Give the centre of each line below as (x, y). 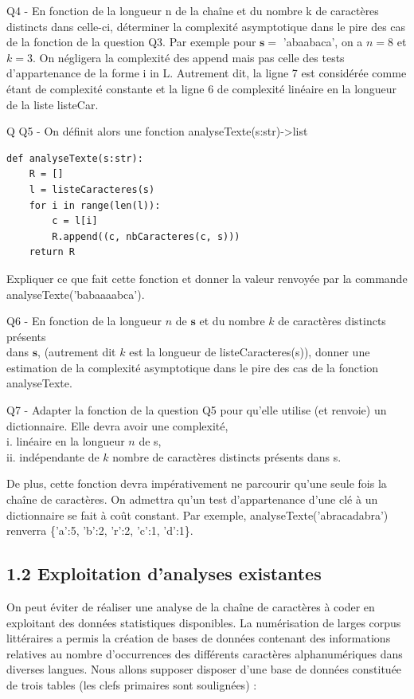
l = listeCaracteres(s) (92, 189)
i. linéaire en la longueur (66, 441)
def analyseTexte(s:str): (75, 158)
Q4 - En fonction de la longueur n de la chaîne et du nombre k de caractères (193, 10)
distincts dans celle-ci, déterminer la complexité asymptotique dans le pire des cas (206, 26)
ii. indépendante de (53, 456)
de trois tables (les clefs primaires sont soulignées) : (132, 684)
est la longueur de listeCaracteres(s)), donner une (250, 352)
